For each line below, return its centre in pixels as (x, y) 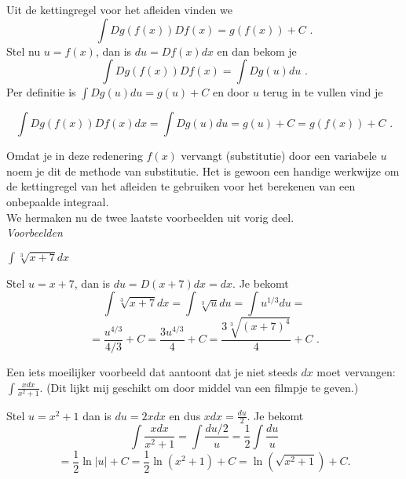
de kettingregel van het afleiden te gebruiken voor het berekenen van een (181, 186)
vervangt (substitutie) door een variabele (279, 156)
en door (231, 92)
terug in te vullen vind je (323, 92)
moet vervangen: (356, 371)
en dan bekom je (257, 51)
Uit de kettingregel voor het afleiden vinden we (119, 9)
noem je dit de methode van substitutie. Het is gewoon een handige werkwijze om (203, 171)
